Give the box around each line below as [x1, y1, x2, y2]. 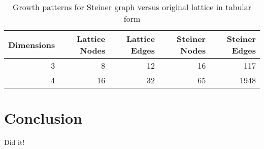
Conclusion [4, 108, 83, 128]
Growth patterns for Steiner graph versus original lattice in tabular [12, 1, 252, 13]
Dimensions [8, 38, 55, 51]
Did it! [4, 137, 25, 147]
